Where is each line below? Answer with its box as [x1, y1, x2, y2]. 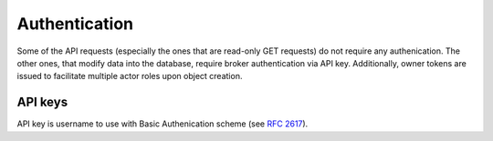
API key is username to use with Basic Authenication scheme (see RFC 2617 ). [16, 118, 309, 129]
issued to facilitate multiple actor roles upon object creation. [16, 71, 243, 82]
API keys [16, 95, 68, 110]
